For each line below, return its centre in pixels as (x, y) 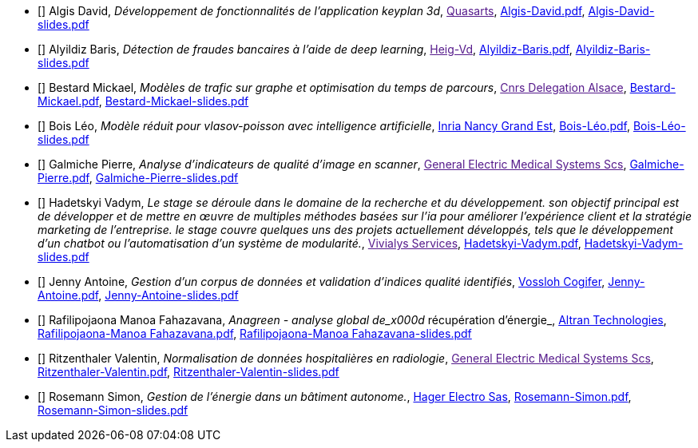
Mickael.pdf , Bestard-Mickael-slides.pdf (143, 101)
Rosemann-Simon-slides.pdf (113, 410)
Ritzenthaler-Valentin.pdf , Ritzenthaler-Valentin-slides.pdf (188, 372)
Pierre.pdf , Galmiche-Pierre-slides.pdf (138, 178)
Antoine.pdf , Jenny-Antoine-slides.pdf (138, 295)
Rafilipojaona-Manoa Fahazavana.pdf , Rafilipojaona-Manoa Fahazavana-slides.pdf (255, 333)
